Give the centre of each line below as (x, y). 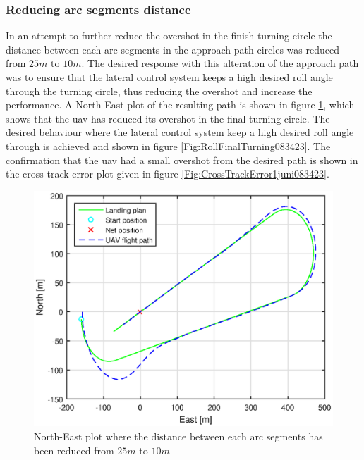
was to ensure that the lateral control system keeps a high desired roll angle (169, 77)
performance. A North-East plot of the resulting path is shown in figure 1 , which (180, 105)
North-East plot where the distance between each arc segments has (178, 436)
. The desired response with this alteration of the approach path (220, 63)
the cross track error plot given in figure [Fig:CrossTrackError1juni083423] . (168, 174)
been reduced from (74, 450)
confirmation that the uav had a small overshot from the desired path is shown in (182, 160)
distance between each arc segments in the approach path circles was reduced (172, 49)
